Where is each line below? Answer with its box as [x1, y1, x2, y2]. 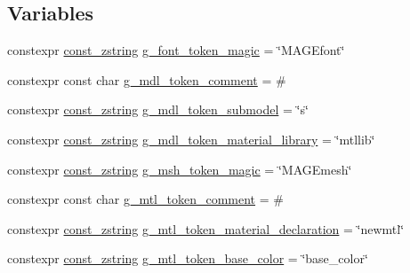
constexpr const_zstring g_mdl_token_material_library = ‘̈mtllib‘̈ [7, 129, 375, 148]
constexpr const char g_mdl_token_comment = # [7, 70, 286, 89]
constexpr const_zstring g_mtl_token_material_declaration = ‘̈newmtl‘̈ [7, 219, 405, 238]
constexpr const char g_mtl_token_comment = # [7, 190, 284, 208]
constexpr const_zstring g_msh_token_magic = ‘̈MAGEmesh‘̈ [7, 160, 352, 178]
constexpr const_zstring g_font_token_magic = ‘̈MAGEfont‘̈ [7, 41, 345, 59]
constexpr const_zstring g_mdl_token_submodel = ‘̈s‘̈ [7, 100, 309, 119]
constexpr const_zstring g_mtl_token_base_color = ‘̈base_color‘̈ [7, 249, 368, 268]
